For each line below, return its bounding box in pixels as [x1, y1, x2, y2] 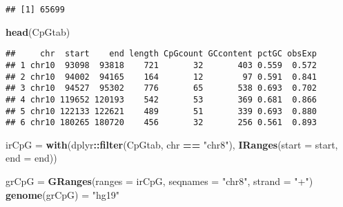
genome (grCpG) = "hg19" [6, 187, 119, 201]
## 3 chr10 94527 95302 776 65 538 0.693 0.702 [6, 83, 317, 94]
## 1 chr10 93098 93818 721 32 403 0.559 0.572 [6, 60, 317, 70]
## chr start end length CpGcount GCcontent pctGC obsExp [6, 49, 317, 59]
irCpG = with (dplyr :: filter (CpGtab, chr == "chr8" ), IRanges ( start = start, [6, 137, 338, 151]
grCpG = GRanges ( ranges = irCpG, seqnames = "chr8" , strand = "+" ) [6, 174, 313, 188]
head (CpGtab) [6, 24, 70, 39]
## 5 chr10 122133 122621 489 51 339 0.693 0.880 [6, 106, 317, 116]
